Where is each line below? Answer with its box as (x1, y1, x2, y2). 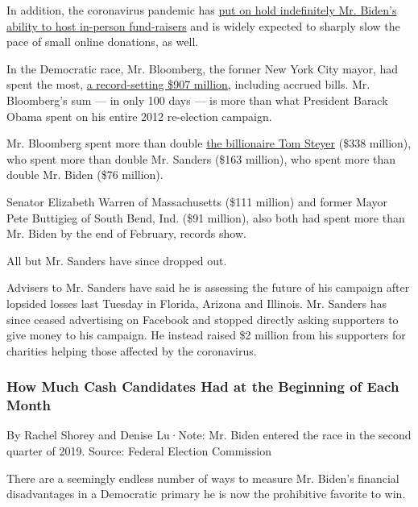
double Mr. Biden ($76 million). (6, 166, 163, 183)
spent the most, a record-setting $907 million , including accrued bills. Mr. (6, 76, 370, 93)
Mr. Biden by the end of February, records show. (6, 225, 246, 242)
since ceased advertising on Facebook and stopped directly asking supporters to (6, 310, 399, 327)
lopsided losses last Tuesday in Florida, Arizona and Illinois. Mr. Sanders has (6, 294, 387, 311)
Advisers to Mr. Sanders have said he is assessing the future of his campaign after (6, 279, 410, 296)
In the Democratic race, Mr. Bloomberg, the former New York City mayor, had (6, 60, 399, 77)
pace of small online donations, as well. (6, 33, 199, 50)
